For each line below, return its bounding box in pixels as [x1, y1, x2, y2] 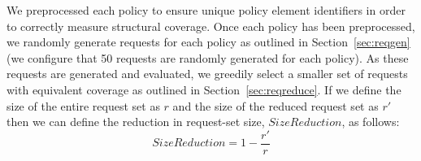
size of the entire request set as [7, 97, 160, 114]
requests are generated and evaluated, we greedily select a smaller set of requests [7, 65, 408, 82]
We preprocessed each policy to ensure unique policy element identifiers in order [7, 2, 406, 18]
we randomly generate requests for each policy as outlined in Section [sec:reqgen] [7, 33, 410, 50]
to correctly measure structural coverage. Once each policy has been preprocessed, [7, 17, 415, 34]
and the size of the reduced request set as [172, 97, 379, 114]
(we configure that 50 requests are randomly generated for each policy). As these [7, 49, 409, 66]
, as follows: [341, 113, 400, 130]
